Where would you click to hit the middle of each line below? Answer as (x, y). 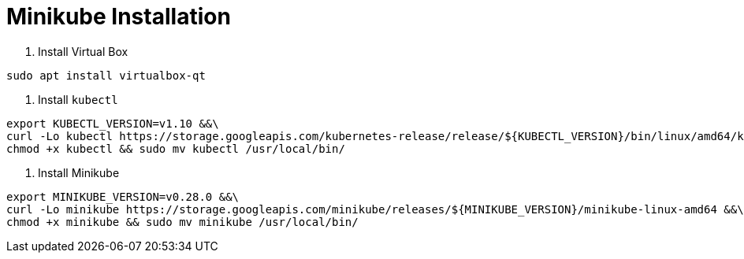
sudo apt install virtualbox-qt (106, 75)
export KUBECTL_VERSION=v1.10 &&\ (113, 123)
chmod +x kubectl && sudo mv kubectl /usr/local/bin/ (176, 148)
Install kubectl (78, 99)
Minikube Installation (119, 17)
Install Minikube (79, 172)
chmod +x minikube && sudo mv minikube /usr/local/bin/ (182, 222)
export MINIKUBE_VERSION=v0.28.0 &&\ (123, 196)
